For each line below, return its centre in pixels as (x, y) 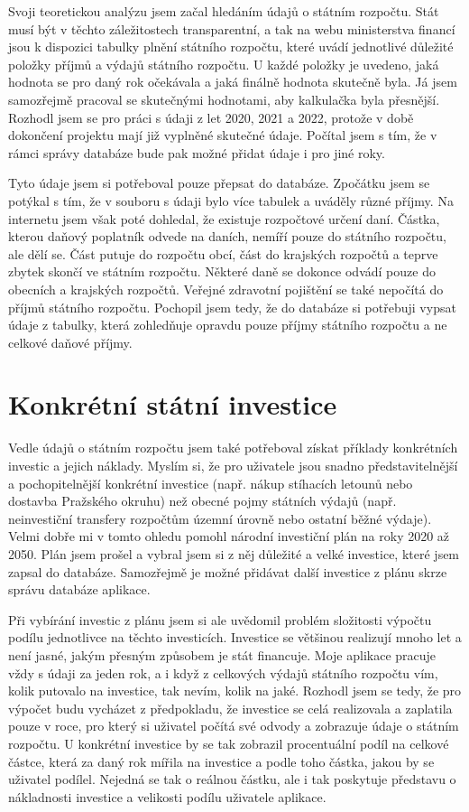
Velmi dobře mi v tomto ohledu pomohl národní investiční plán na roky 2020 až (229, 536)
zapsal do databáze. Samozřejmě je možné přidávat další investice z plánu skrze (228, 571)
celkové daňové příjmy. (70, 342)
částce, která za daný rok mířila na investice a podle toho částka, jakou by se (221, 761)
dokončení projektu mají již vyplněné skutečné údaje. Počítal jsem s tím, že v (223, 135)
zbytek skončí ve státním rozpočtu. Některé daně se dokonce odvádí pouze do (222, 271)
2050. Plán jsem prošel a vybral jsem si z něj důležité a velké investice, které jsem (234, 553)
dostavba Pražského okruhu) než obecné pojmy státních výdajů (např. (202, 501)
